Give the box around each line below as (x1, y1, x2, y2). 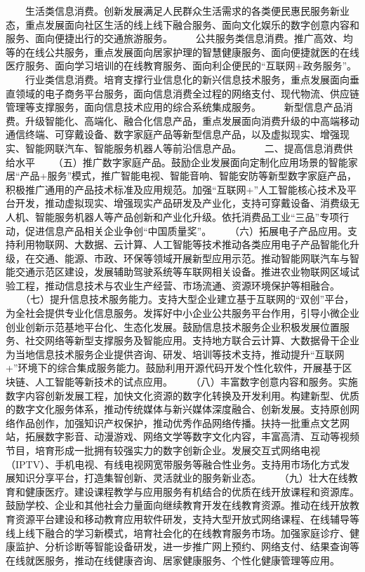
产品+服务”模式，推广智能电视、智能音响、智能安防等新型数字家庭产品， (20, 168, 357, 183)
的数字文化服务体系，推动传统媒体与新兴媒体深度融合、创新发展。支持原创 (6, 402, 350, 416)
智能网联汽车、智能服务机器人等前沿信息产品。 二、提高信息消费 (25, 140, 343, 155)
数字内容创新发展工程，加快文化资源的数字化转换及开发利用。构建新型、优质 (6, 388, 359, 402)
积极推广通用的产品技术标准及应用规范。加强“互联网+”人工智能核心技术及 (6, 182, 347, 196)
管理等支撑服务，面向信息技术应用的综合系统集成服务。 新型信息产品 (6, 100, 343, 114)
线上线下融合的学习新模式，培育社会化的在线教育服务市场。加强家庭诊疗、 (6, 525, 350, 540)
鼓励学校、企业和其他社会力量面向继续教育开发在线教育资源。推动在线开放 (6, 498, 350, 512)
